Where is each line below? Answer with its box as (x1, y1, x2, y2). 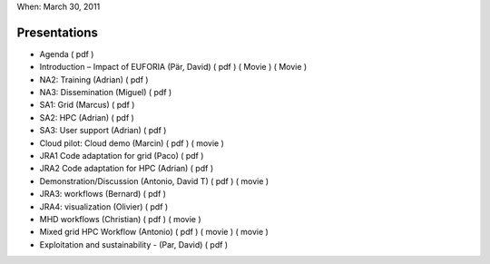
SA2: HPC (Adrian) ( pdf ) (39, 112, 135, 122)
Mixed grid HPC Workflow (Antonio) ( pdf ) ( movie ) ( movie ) (39, 227, 269, 238)
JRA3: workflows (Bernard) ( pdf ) (39, 189, 167, 200)
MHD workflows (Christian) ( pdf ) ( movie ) (39, 213, 201, 224)
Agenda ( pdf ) (39, 48, 94, 59)
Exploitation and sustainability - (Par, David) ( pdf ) (39, 239, 229, 249)
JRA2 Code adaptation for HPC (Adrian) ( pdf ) (39, 163, 213, 174)
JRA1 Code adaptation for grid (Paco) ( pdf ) (39, 151, 204, 161)
